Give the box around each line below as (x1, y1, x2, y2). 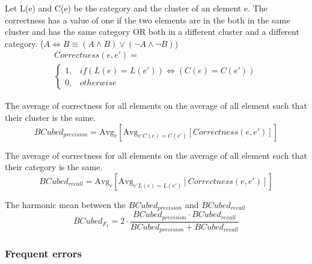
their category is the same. (5, 161, 103, 173)
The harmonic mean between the (5, 198, 126, 210)
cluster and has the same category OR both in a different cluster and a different (5, 25, 299, 38)
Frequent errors (5, 246, 82, 261)
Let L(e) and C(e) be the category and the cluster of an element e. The (5, 2, 268, 14)
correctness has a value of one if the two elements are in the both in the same (5, 13, 290, 26)
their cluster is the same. (5, 111, 96, 124)
